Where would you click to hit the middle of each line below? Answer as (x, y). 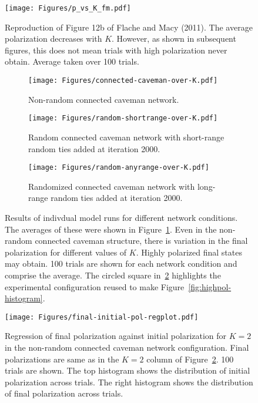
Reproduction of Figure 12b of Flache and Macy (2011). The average (129, 27)
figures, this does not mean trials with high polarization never (116, 50)
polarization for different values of (66, 252)
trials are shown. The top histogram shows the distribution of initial (128, 370)
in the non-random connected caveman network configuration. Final (127, 347)
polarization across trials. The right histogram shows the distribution (129, 382)
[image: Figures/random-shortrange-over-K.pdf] (123, 118)
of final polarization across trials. (64, 393)
